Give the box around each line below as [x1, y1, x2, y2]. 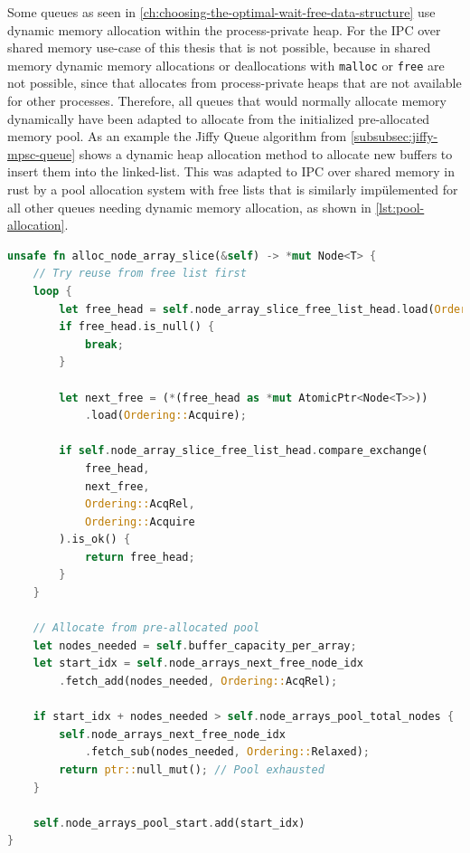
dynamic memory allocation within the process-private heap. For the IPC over [7, 20, 441, 39]
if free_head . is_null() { [59, 320, 215, 334]
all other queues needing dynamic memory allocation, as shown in [7, 197, 371, 216]
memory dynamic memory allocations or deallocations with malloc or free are [7, 55, 445, 74]
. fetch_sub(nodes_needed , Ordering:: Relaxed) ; [84, 745, 370, 759]
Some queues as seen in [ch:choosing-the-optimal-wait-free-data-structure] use [7, 3, 436, 21]
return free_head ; [84, 550, 195, 564]
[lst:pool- [375, 197, 425, 216]
